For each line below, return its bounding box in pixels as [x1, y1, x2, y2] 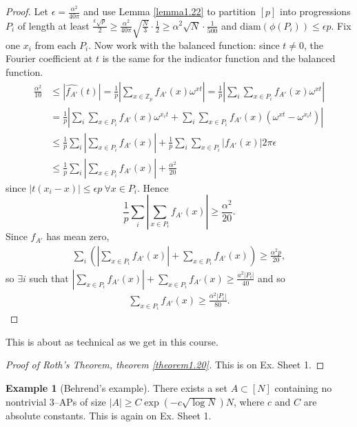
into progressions [280, 4, 351, 18]
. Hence [137, 180, 169, 195]
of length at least [17, 18, 90, 32]
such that [29, 270, 69, 285]
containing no [274, 381, 332, 395]
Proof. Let [6, 4, 48, 18]
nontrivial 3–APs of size [6, 394, 106, 408]
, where [233, 394, 265, 408]
